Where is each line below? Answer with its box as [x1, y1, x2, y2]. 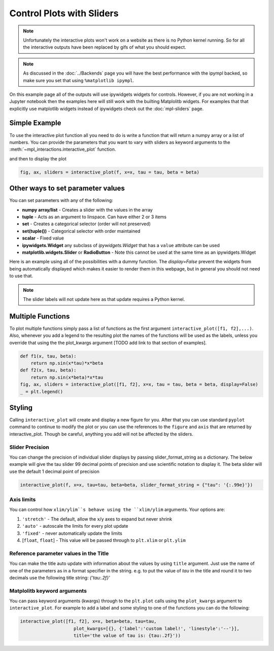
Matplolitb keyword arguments [9, 587, 87, 594]
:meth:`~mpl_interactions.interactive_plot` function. [9, 146, 116, 152]
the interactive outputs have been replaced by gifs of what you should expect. [23, 44, 186, 50]
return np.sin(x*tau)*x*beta [30, 360, 104, 366]
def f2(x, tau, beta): [20, 367, 77, 373]
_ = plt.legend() [20, 389, 63, 394]
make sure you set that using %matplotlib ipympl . [23, 77, 134, 83]
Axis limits [9, 496, 36, 503]
